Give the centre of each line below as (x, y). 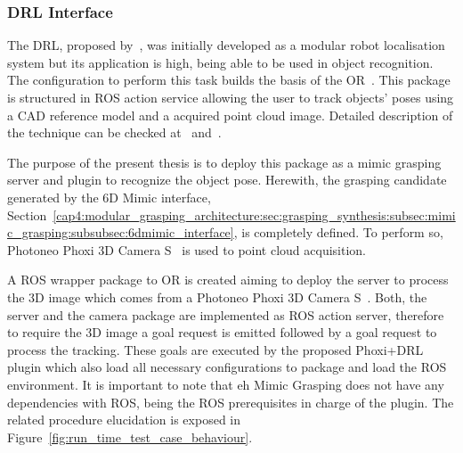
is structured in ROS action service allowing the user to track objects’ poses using (231, 97)
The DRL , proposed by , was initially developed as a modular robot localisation (226, 45)
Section (27, 214)
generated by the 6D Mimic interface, (109, 197)
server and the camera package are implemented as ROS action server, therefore (226, 314)
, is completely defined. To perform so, (338, 232)
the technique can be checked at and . (114, 132)
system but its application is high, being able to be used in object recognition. (220, 62)
